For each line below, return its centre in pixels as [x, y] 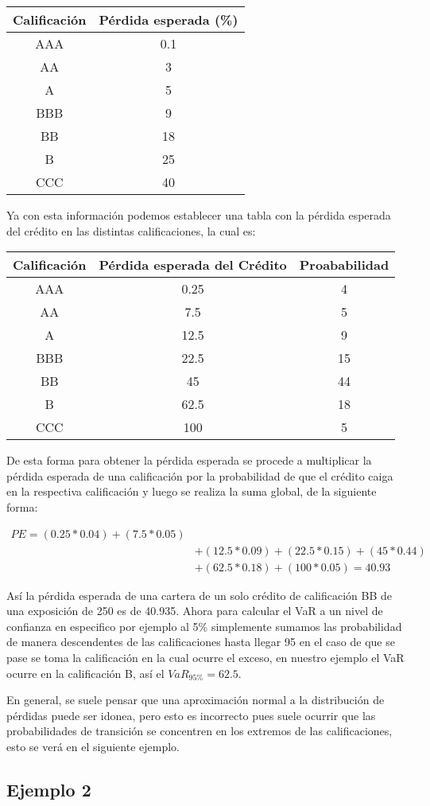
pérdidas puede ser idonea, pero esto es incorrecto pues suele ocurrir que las [191, 715]
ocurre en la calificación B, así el [85, 673]
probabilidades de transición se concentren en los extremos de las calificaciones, [200, 731]
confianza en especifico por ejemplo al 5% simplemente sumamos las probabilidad [204, 626]
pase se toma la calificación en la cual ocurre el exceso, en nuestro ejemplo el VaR [205, 658]
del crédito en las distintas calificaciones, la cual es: [131, 230]
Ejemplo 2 [49, 789]
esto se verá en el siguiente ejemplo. [93, 746]
